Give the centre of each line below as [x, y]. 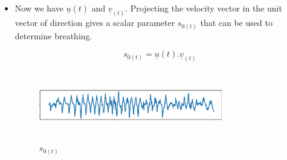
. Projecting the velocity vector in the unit [204, 8]
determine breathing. [53, 35]
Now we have [39, 8]
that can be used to [236, 23]
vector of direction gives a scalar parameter [95, 23]
